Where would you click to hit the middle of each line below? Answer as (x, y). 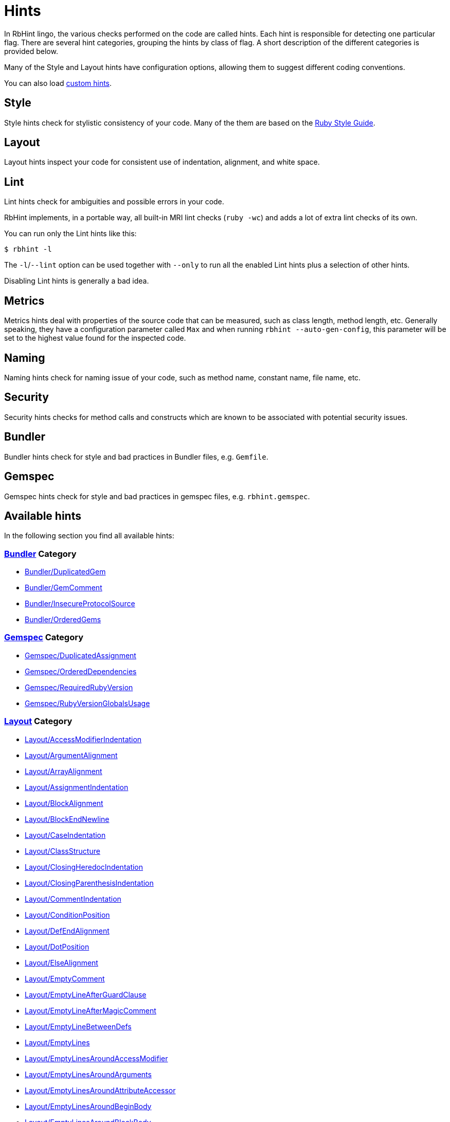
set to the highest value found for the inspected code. (95, 338)
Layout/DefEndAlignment (67, 931)
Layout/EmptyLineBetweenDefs (78, 1026)
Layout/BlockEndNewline (67, 819)
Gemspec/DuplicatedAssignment (80, 655)
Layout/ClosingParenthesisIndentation (89, 883)
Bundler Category (40, 554)
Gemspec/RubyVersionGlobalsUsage (87, 703)
